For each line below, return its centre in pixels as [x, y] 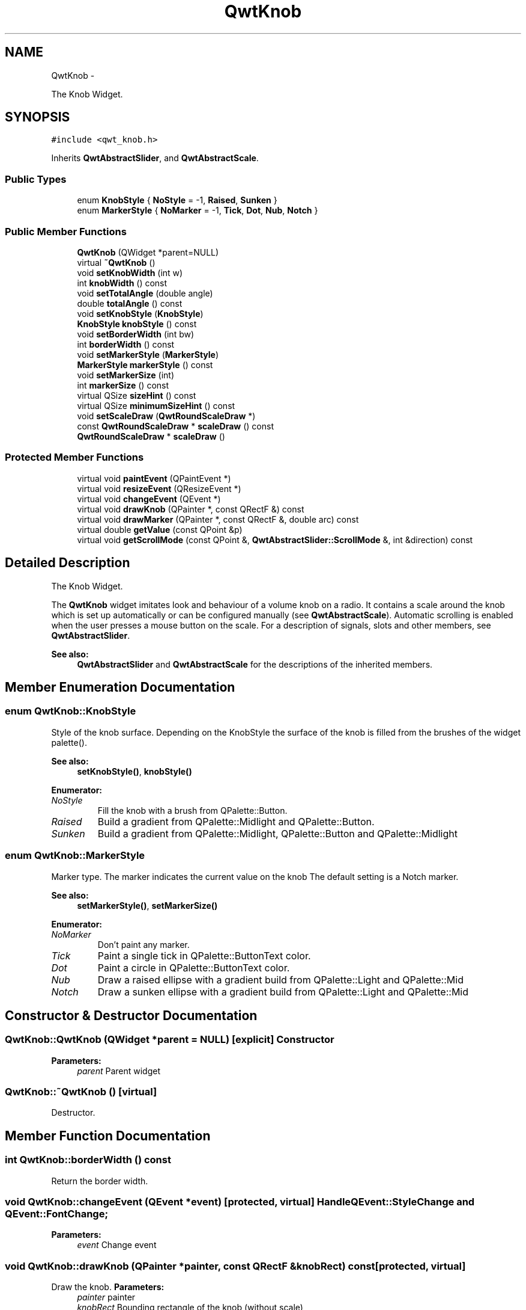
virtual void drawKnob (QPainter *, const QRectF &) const [191, 509]
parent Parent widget [119, 1071]
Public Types [36, 179]
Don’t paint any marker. [144, 944]
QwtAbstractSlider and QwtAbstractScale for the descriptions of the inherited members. [255, 664]
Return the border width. [100, 1181]
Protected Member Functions [74, 457]
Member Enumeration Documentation [120, 687]
